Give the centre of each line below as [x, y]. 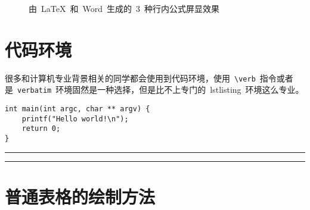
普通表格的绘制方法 [80, 196]
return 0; [41, 129]
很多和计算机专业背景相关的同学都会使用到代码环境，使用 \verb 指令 [141, 78]
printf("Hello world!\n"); [75, 119]
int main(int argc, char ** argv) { [77, 109]
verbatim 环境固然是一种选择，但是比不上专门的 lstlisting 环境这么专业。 [161, 90]
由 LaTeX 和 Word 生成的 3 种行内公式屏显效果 [124, 8]
